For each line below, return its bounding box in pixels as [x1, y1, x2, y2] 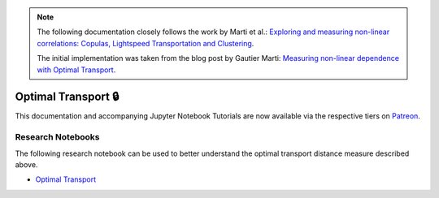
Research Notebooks [15, 131, 100, 143]
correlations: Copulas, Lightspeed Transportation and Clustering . [37, 38, 254, 48]
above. [15, 160, 38, 170]
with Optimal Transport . [37, 65, 116, 75]
